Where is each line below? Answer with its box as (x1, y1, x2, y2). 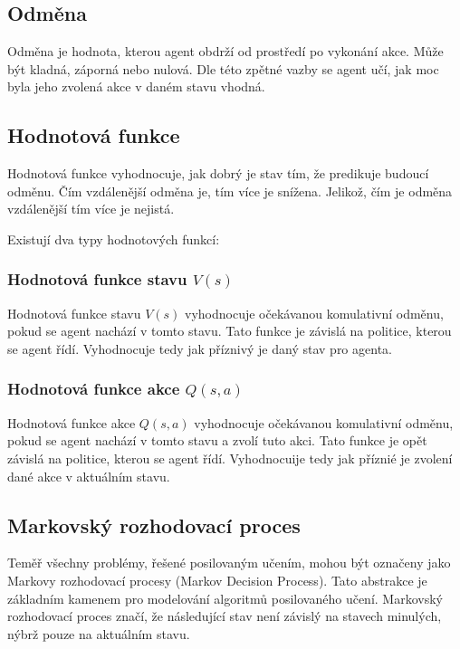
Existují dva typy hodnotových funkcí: (7, 229, 220, 248)
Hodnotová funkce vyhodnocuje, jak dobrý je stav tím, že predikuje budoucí (7, 164, 429, 183)
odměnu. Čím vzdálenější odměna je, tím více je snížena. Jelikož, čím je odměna (7, 181, 453, 200)
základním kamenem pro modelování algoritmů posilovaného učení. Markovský (7, 588, 443, 607)
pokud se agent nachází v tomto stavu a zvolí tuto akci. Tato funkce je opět (7, 431, 427, 450)
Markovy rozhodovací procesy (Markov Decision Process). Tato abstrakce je (7, 570, 427, 589)
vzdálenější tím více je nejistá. (7, 199, 175, 218)
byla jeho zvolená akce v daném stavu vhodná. (7, 77, 265, 96)
